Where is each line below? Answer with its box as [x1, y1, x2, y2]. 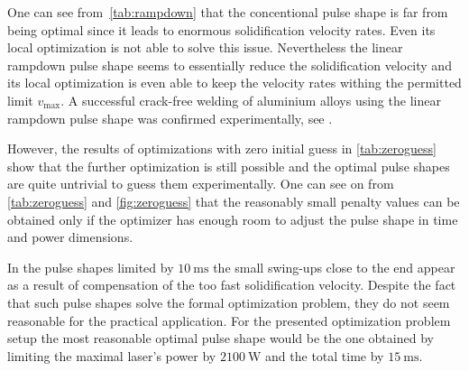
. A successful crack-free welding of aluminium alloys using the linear [60, 90, 441, 109]
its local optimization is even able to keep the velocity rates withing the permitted [7, 73, 462, 92]
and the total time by [265, 346, 384, 365]
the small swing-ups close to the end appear [213, 257, 455, 276]
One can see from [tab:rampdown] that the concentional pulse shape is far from [7, 3, 448, 21]
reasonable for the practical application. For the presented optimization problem [7, 311, 451, 329]
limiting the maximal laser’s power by [7, 346, 216, 365]
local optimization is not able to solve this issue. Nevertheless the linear [7, 38, 403, 57]
